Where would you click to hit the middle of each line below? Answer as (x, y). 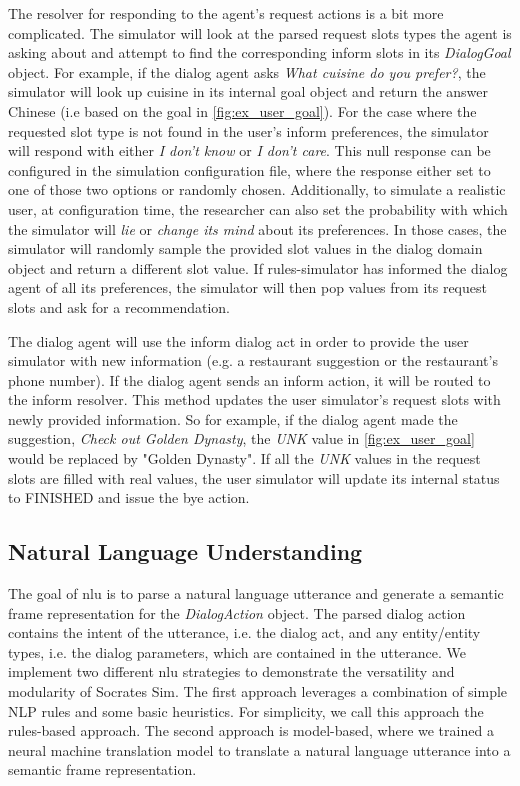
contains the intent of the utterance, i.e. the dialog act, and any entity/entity (244, 632)
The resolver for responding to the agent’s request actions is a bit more (226, 13)
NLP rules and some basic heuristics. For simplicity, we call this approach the (246, 710)
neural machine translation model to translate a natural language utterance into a (259, 749)
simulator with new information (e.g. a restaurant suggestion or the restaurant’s (253, 360)
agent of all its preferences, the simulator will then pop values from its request (247, 287)
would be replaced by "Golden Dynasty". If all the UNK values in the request (244, 458)
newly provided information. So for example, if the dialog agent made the (233, 418)
